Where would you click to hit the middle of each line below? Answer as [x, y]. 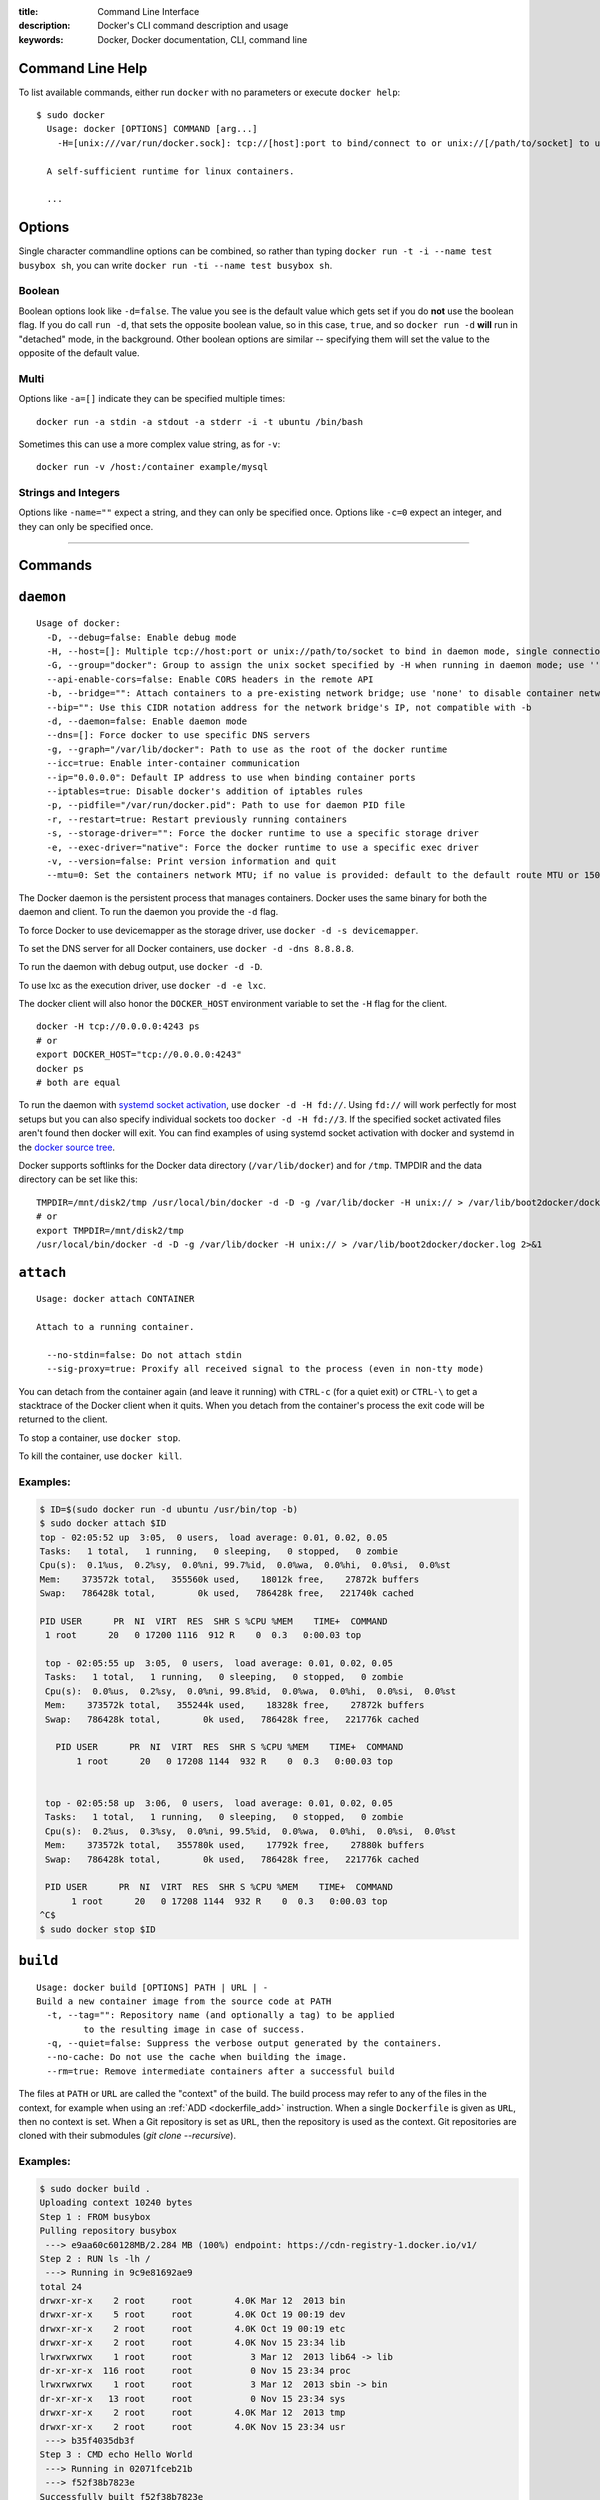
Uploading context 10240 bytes [116, 2203]
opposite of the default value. [79, 353]
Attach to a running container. [115, 1327]
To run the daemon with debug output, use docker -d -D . [140, 967]
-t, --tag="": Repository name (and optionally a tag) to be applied [220, 2015]
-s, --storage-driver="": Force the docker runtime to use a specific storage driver [263, 833]
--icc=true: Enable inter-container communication [173, 763]
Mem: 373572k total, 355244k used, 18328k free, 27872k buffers [235, 1705]
